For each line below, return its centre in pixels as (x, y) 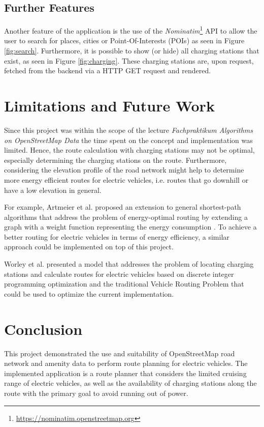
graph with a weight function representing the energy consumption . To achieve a (130, 227)
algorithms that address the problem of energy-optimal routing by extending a (126, 217)
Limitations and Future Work (109, 106)
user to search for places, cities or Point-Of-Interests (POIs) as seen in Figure (124, 40)
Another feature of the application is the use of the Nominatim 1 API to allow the (131, 30)
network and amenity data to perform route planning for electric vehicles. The (126, 363)
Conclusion (43, 329)
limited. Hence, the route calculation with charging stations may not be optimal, (129, 150)
